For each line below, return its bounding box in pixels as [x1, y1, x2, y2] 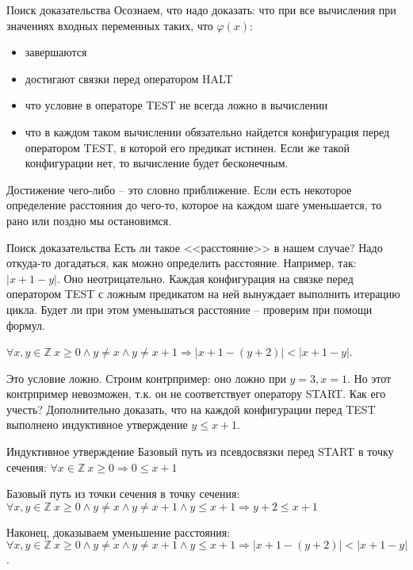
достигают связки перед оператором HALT [25, 70, 233, 86]
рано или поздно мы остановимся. [6, 212, 172, 228]
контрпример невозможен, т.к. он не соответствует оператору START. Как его [6, 385, 386, 402]
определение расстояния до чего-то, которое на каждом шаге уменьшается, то [6, 197, 382, 213]
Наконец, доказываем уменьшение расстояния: [6, 523, 231, 540]
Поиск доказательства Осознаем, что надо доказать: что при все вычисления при [6, 2, 396, 17]
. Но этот [347, 369, 392, 386]
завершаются [25, 44, 87, 60]
